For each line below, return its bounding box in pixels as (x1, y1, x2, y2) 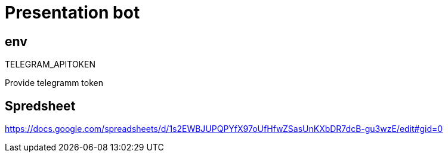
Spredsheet (5, 98, 76, 113)
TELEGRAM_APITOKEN (5, 59, 95, 70)
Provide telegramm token (5, 78, 104, 88)
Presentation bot (5, 2, 140, 23)
